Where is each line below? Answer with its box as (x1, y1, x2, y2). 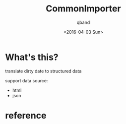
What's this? (5, 52, 59, 62)
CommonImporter (46, 3, 121, 14)
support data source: (5, 77, 48, 83)
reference (5, 110, 47, 121)
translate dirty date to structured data (5, 68, 82, 74)
